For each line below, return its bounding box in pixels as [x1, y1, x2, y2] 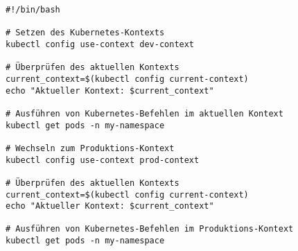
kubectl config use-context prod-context [6, 155, 200, 165]
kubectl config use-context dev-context [6, 39, 195, 49]
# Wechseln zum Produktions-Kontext [6, 143, 175, 153]
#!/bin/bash [6, 5, 60, 15]
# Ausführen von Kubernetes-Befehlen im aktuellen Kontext [6, 108, 283, 119]
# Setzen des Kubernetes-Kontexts [6, 28, 165, 38]
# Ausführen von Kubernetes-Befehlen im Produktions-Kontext [6, 224, 294, 234]
